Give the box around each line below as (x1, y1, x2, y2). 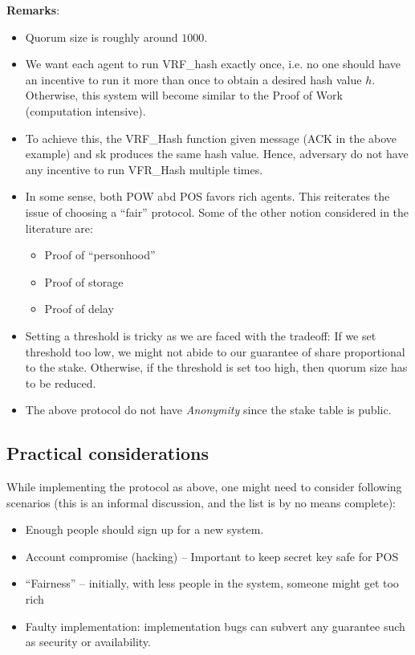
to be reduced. (25, 374, 96, 391)
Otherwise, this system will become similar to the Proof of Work (25, 87, 343, 104)
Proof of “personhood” (44, 246, 156, 263)
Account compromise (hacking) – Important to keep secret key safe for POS (25, 547, 399, 564)
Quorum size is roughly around (25, 28, 178, 45)
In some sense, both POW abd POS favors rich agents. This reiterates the (25, 188, 390, 205)
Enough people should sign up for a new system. (25, 521, 264, 538)
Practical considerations (6, 441, 209, 466)
